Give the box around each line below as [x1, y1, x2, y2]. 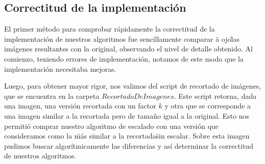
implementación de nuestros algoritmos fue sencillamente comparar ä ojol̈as [4, 33, 239, 44]
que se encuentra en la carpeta [4, 90, 100, 101]
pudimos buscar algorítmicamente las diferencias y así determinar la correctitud [4, 140, 253, 151]
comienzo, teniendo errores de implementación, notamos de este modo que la [4, 53, 244, 64]
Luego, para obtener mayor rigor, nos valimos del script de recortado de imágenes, [4, 80, 261, 91]
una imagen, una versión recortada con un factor [4, 100, 156, 111]
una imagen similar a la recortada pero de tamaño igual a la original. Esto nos [4, 110, 250, 121]
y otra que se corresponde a [164, 100, 251, 111]
